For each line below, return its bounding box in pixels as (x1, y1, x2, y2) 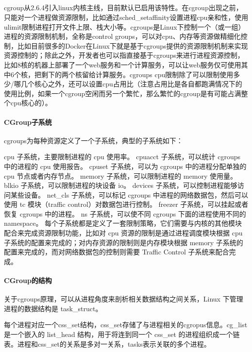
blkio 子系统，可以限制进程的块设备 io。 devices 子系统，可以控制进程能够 (4, 180, 237, 190)
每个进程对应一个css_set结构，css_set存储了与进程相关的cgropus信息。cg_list (4, 319, 248, 330)
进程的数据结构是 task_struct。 (4, 303, 102, 313)
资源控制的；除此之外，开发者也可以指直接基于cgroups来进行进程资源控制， (4, 50, 244, 60)
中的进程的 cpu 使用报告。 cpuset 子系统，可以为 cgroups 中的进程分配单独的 (4, 161, 247, 171)
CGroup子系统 (4, 117, 52, 127)
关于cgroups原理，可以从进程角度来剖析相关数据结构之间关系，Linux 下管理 (4, 294, 243, 304)
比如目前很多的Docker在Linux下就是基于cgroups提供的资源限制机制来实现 (17, 40, 248, 50)
